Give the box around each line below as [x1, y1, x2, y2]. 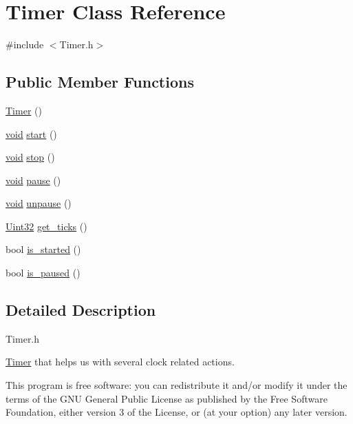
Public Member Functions [6, 71, 194, 92]
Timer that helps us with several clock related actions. [6, 354, 235, 369]
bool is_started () [6, 242, 81, 256]
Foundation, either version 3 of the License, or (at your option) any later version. [6, 405, 347, 419]
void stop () [6, 150, 55, 164]
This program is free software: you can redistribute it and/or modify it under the [6, 378, 347, 392]
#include [6, 37, 44, 52]
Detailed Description [6, 299, 156, 321]
